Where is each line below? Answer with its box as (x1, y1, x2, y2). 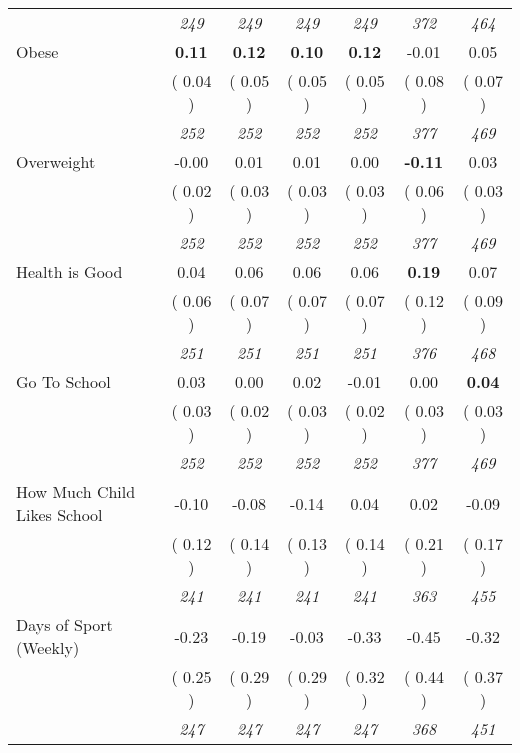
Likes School (16, 503, 103, 526)
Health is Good (16, 260, 123, 283)
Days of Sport (16, 613, 113, 636)
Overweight (16, 150, 96, 173)
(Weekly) (16, 636, 80, 659)
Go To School (16, 370, 111, 393)
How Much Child (16, 480, 136, 503)
